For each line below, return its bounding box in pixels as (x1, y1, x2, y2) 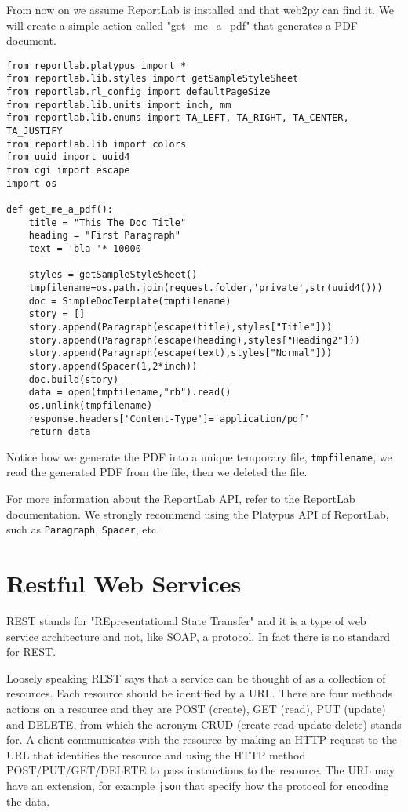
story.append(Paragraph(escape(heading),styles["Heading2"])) (28, 334, 361, 346)
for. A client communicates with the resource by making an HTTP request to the (6, 731, 397, 748)
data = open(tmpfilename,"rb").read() (28, 387, 231, 399)
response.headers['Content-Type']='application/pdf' (28, 413, 310, 424)
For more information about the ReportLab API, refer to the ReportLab (6, 490, 355, 507)
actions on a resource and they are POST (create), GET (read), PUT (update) (6, 701, 386, 716)
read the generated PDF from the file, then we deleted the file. (6, 464, 308, 480)
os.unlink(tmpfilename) (28, 399, 153, 411)
